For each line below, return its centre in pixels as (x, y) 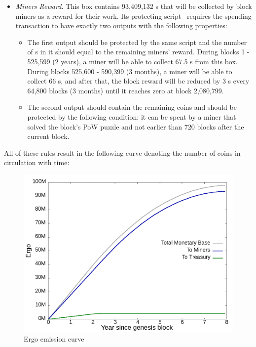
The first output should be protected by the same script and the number (137, 42)
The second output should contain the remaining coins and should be (132, 107)
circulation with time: (37, 162)
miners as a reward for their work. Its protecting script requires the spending (133, 16)
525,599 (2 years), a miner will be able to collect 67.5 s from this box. (132, 61)
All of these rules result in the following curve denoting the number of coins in (122, 152)
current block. (48, 136)
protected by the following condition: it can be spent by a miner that (132, 116)
